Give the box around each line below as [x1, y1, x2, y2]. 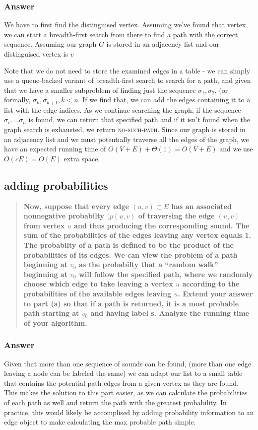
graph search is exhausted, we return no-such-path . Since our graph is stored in [4, 124, 246, 135]
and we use [219, 143, 253, 154]
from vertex [23, 220, 65, 230]
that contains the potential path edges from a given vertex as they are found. [4, 377, 239, 388]
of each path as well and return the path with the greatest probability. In [4, 397, 227, 407]
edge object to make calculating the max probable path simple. [4, 417, 196, 427]
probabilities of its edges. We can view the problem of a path [23, 249, 238, 260]
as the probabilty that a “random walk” [79, 259, 218, 270]
